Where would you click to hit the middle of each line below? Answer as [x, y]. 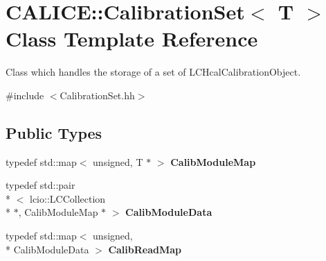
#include [25, 95]
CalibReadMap [145, 249]
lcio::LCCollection [67, 198]
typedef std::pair [40, 185]
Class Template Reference [132, 39]
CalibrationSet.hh [97, 95]
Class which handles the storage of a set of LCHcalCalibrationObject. [153, 72]
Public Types [54, 132]
